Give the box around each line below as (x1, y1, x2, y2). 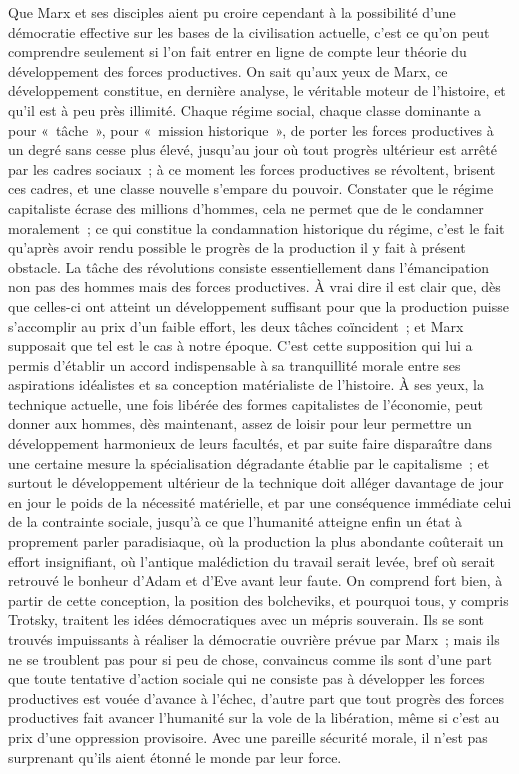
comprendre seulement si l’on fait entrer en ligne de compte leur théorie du (8, 41, 467, 62)
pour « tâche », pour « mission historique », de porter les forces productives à (8, 119, 494, 140)
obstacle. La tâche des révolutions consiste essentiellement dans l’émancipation (8, 256, 490, 277)
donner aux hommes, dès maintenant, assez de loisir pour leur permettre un (8, 413, 472, 434)
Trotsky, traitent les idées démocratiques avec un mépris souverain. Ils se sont (8, 609, 485, 630)
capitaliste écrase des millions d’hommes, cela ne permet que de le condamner (8, 197, 484, 218)
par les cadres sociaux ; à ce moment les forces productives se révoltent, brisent (8, 158, 496, 179)
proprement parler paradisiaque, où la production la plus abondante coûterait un (8, 531, 504, 552)
